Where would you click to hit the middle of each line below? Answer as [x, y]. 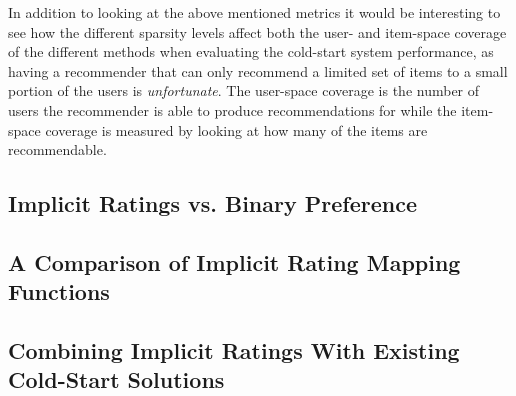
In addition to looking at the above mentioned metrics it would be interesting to [254, 12]
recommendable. [57, 149]
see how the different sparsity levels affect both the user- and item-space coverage [257, 31]
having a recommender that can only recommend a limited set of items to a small [258, 70]
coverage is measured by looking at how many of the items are [236, 129]
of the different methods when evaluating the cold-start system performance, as [251, 51]
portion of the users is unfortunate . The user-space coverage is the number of [244, 90]
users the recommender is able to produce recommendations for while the [232, 109]
